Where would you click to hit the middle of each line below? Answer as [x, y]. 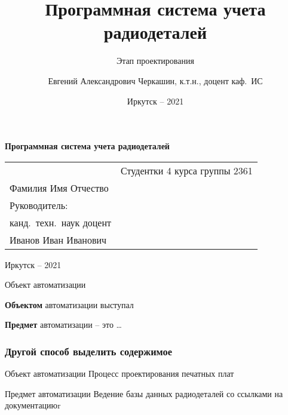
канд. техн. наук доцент [60, 222]
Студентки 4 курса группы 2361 [187, 170]
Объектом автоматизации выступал [69, 304]
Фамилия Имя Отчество [59, 187]
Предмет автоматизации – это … [63, 325]
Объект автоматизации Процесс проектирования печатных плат [120, 373]
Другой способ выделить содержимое [88, 351]
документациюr [33, 405]
